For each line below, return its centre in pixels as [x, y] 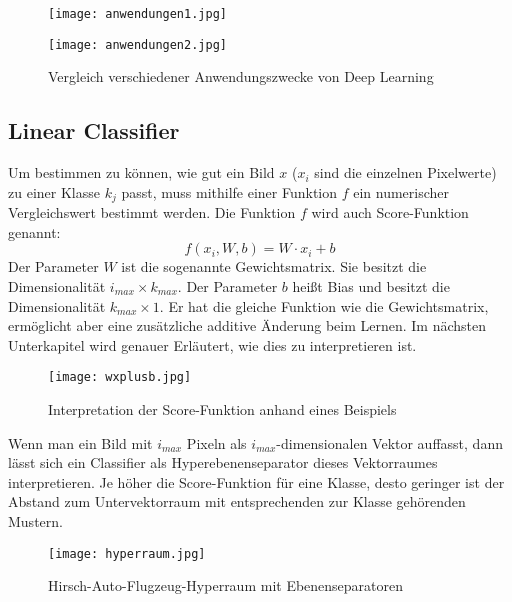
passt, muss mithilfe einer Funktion [229, 191]
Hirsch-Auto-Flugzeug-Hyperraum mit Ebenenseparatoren [226, 585]
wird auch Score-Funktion [390, 212]
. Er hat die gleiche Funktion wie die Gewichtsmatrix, [324, 305]
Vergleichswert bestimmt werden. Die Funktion [152, 212]
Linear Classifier [94, 130]
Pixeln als [216, 442]
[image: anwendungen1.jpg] [137, 14]
